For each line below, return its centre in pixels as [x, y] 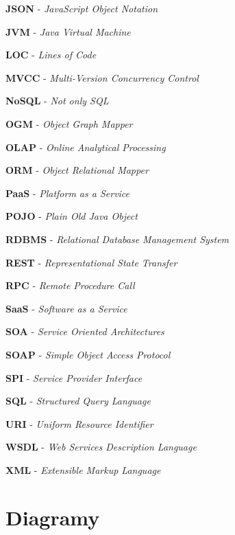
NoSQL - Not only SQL [57, 101]
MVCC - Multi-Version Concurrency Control [102, 77]
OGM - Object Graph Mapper [69, 123]
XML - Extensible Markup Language [83, 469]
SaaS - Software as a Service [66, 308]
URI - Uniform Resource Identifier [79, 423]
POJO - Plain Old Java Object [72, 216]
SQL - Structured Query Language [78, 401]
